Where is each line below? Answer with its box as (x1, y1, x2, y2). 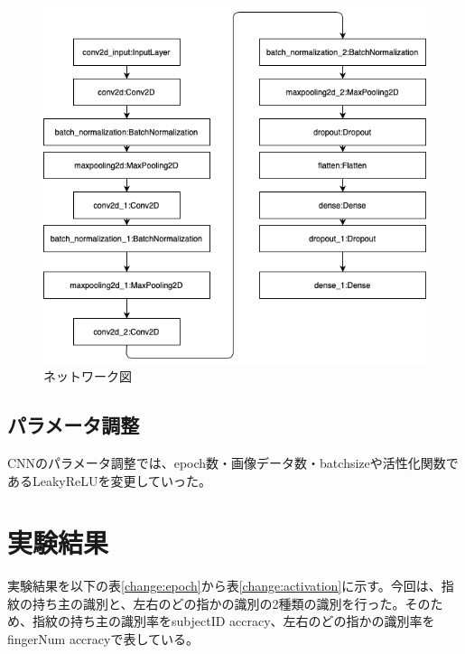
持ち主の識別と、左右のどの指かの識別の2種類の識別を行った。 (32, 593, 405, 612)
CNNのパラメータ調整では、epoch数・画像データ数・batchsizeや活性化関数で (7, 453, 459, 472)
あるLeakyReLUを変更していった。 (7, 471, 212, 490)
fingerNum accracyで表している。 (7, 630, 199, 649)
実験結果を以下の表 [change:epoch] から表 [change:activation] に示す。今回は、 (7, 576, 442, 595)
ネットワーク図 (43, 367, 132, 386)
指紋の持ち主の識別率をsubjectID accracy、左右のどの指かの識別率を (32, 612, 435, 631)
